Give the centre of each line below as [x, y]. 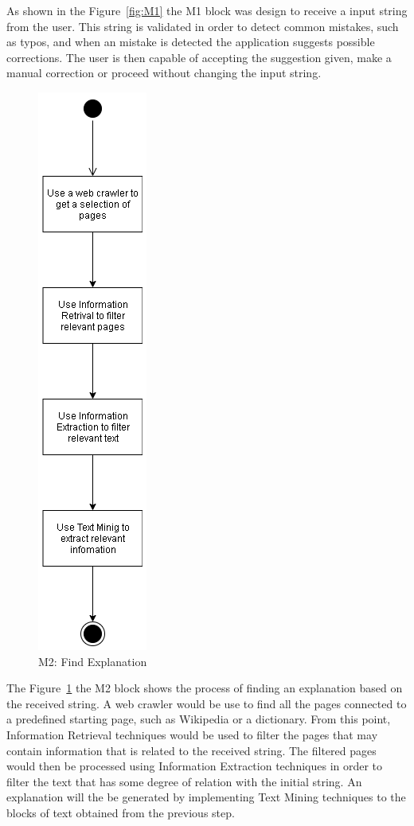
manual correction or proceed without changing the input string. [164, 73]
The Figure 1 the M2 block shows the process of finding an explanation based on [205, 688]
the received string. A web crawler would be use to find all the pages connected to [207, 703]
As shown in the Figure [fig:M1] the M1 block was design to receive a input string [207, 10]
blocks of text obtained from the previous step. [121, 812]
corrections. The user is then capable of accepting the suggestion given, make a [199, 57]
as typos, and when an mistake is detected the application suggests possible [191, 42]
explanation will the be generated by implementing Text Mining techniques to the [206, 797]
